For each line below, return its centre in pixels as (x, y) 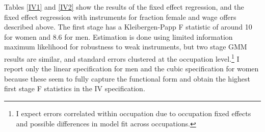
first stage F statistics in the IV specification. (75, 88)
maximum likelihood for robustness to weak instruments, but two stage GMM (126, 47)
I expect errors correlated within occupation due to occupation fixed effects (134, 113)
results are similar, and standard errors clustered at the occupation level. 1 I (122, 58)
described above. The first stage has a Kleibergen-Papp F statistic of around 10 (128, 27)
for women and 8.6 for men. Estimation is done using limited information (118, 36)
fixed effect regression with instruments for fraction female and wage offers (120, 17)
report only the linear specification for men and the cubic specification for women (131, 69)
